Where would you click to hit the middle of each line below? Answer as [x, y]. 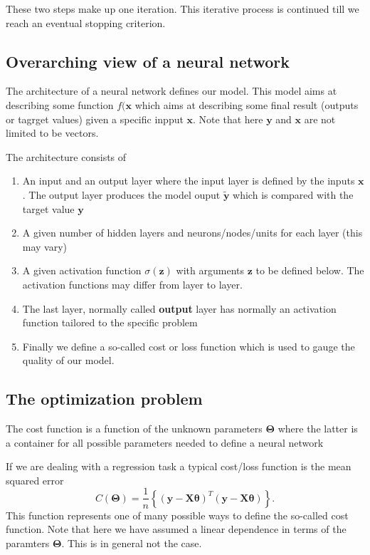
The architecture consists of [66, 156]
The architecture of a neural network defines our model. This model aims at [171, 91]
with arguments [210, 270]
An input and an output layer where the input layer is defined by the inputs [189, 181]
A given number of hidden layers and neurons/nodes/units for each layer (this [192, 233]
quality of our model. [68, 360]
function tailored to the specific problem [110, 322]
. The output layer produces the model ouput [121, 194]
